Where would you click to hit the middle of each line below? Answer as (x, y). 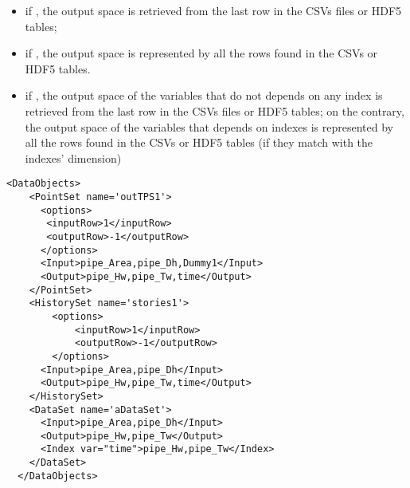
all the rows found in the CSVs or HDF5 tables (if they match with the (199, 142)
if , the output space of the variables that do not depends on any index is (204, 95)
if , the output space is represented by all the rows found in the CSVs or (201, 53)
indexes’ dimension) (73, 157)
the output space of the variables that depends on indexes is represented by (209, 126)
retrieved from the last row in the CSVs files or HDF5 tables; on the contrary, (215, 110)
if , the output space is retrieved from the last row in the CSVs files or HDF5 (213, 10)
